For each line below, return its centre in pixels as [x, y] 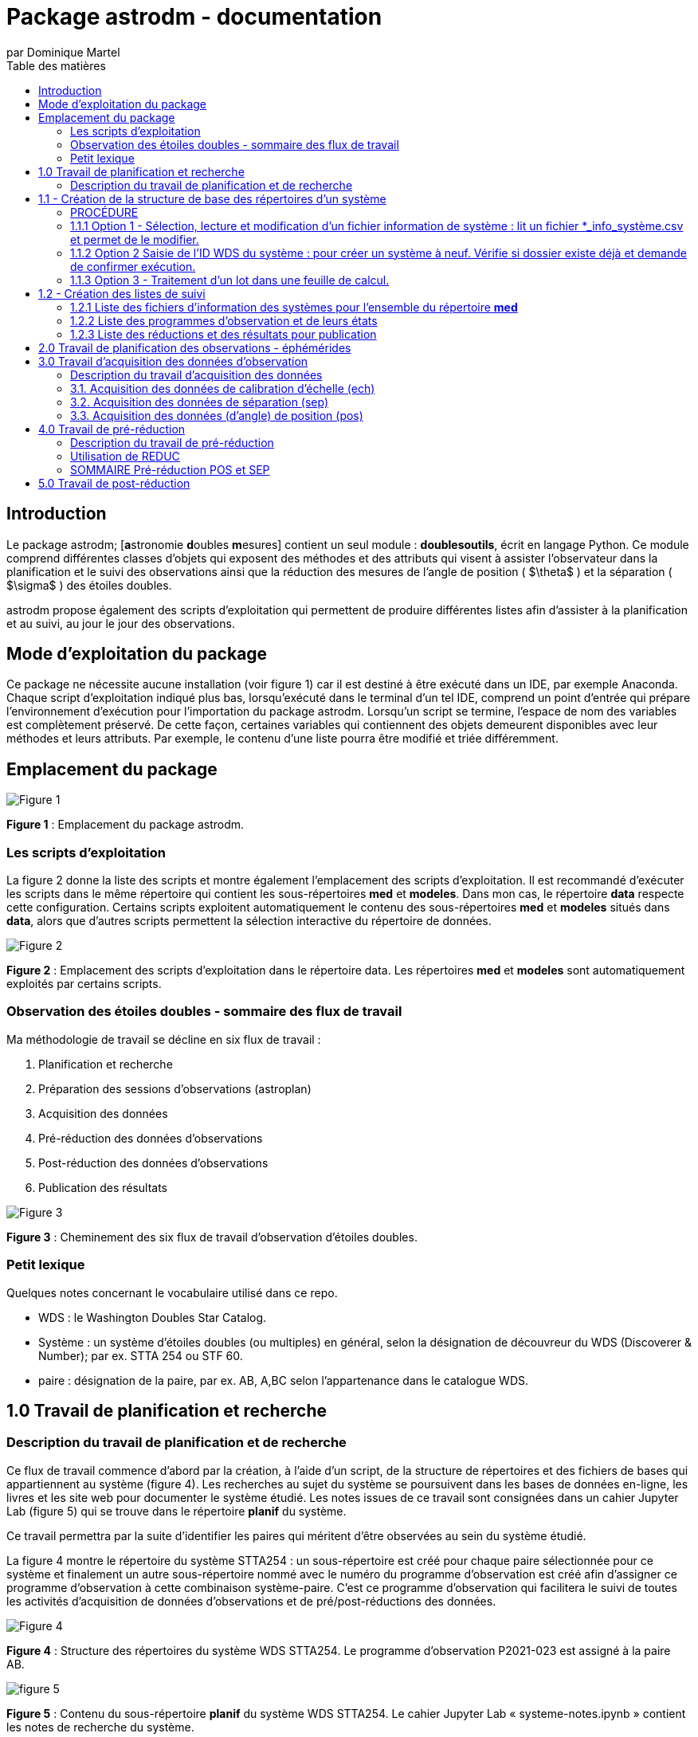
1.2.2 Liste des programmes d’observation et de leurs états [224, 320]
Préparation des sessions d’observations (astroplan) [175, 1088]
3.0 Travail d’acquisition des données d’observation [173, 361]
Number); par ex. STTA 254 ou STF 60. [141, 1355]
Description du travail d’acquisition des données [196, 374]
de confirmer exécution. [133, 266]
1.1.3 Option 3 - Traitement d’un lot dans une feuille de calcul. [230, 280]
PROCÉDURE [104, 212]
